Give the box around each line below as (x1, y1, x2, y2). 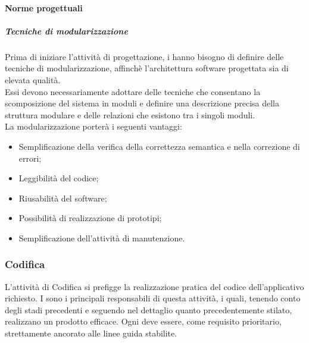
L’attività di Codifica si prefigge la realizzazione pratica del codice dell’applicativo (5, 280, 304, 292)
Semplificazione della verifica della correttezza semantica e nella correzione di (18, 140, 300, 152)
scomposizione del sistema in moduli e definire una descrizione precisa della (5, 97, 279, 109)
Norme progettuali (5, 1, 83, 14)
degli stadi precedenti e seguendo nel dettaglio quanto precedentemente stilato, (5, 303, 292, 316)
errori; (18, 152, 42, 164)
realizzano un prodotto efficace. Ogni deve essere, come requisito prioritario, (5, 315, 282, 328)
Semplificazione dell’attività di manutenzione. (18, 231, 185, 244)
